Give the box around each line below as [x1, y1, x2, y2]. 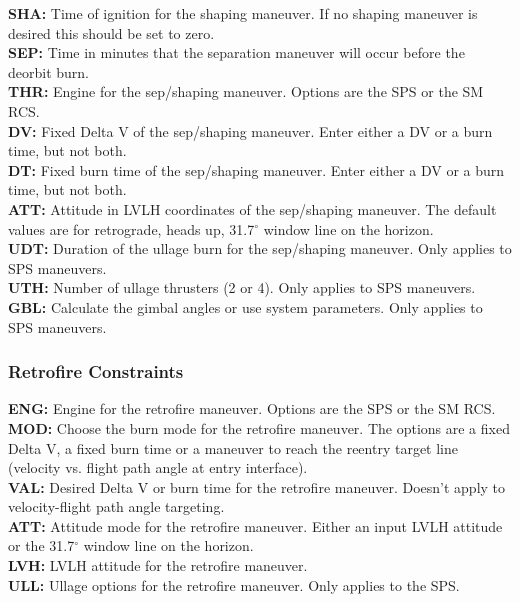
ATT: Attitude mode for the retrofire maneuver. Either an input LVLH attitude [8, 515, 503, 536]
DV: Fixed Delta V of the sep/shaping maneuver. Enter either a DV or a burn [8, 120, 493, 141]
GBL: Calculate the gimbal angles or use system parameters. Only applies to [8, 296, 483, 317]
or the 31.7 [8, 535, 75, 556]
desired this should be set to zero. [8, 22, 215, 43]
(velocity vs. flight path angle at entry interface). [8, 457, 308, 478]
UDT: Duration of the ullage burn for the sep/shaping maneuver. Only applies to [8, 238, 512, 259]
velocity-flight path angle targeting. [8, 496, 225, 517]
